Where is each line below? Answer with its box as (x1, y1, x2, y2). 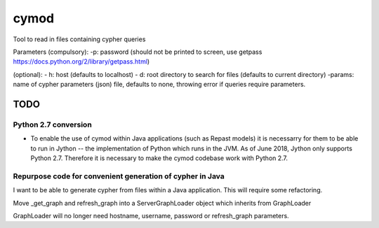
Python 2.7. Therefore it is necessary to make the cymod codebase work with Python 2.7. (30, 154, 288, 162)
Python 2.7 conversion (13, 120, 93, 129)
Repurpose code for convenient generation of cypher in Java (13, 171, 225, 181)
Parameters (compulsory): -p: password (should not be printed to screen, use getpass (13, 48, 262, 56)
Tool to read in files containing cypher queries (13, 35, 146, 43)
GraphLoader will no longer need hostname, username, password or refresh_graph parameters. (13, 211, 289, 220)
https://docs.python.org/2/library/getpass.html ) (13, 57, 150, 66)
